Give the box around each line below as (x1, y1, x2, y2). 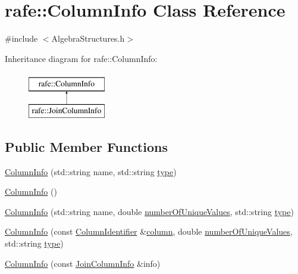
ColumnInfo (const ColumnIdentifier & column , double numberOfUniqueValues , (5, 225, 293, 238)
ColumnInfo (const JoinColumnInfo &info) (5, 257, 161, 269)
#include (5, 32, 38, 45)
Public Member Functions (5, 137, 168, 155)
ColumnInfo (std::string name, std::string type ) (5, 165, 177, 178)
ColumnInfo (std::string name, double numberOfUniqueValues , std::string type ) (5, 205, 294, 217)
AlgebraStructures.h (51, 32, 125, 45)
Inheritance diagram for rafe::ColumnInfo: (5, 52, 158, 64)
